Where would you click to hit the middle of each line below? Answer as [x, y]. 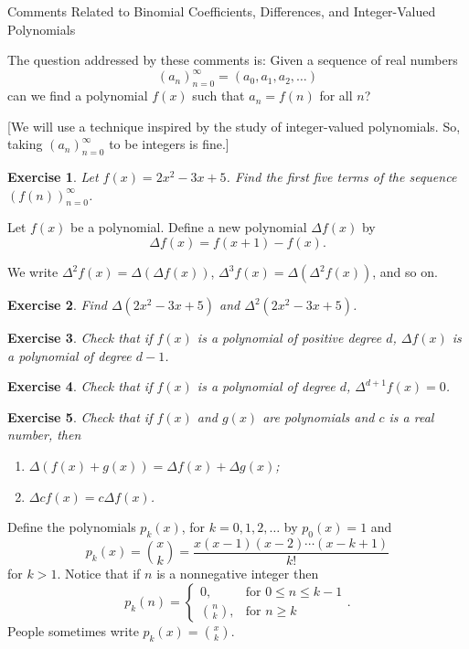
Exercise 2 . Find [57, 305]
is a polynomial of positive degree [289, 338]
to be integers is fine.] [169, 144]
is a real [411, 416]
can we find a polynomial [78, 96]
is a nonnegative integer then [238, 574]
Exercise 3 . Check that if [80, 338]
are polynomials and [319, 416]
